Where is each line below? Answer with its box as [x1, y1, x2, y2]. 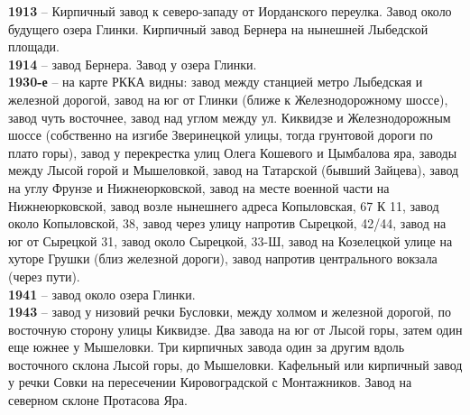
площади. [8, 37, 60, 56]
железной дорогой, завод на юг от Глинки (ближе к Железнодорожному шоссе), [8, 89, 448, 108]
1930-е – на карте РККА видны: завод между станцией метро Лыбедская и [8, 72, 423, 91]
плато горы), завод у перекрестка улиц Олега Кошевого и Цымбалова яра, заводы [8, 143, 457, 161]
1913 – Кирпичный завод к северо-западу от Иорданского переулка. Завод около [8, 2, 452, 20]
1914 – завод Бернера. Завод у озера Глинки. [8, 54, 257, 73]
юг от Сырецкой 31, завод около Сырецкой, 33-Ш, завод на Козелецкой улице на [8, 231, 453, 250]
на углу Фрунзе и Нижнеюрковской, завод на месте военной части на [8, 178, 390, 197]
